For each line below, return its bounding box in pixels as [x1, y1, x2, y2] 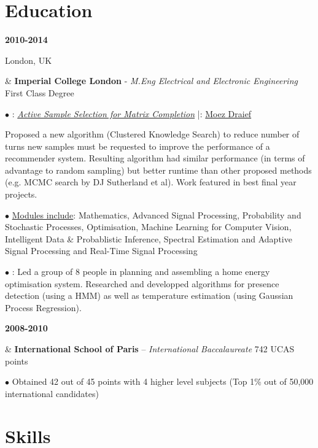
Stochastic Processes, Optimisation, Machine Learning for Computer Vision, [5, 220, 292, 233]
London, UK [5, 53, 52, 66]
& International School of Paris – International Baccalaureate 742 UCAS [5, 342, 295, 355]
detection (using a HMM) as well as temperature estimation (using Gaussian [5, 289, 293, 302]
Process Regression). [5, 301, 82, 314]
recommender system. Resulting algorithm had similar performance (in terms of [5, 152, 305, 164]
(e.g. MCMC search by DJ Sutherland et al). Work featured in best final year [5, 176, 297, 188]
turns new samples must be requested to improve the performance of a [5, 139, 270, 152]
